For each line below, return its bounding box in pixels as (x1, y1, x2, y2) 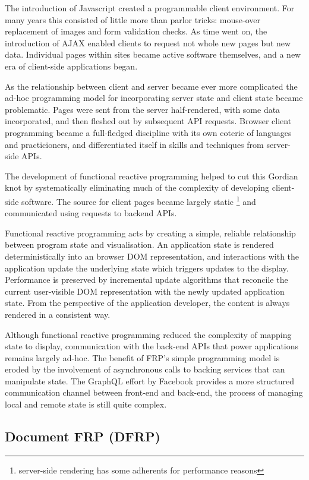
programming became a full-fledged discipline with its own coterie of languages (5, 126, 292, 138)
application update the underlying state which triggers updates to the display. (5, 261, 289, 274)
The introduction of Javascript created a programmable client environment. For (5, 2, 295, 14)
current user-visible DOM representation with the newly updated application (5, 285, 285, 297)
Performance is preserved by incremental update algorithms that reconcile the (5, 273, 288, 286)
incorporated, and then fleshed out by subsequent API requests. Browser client (5, 115, 292, 127)
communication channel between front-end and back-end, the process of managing (5, 386, 303, 399)
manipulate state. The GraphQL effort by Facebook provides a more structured (5, 374, 295, 387)
